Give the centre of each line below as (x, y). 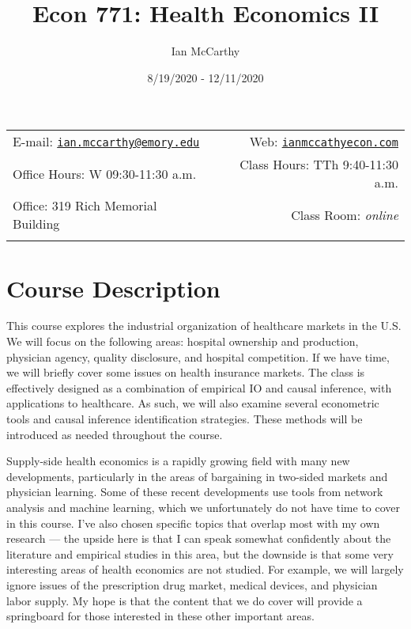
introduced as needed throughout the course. (115, 434)
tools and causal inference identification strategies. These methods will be (185, 419)
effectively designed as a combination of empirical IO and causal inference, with (199, 387)
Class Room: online (345, 214)
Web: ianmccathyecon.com (324, 142)
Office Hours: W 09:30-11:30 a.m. (105, 173)
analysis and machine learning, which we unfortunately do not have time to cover (204, 507)
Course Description (113, 288)
